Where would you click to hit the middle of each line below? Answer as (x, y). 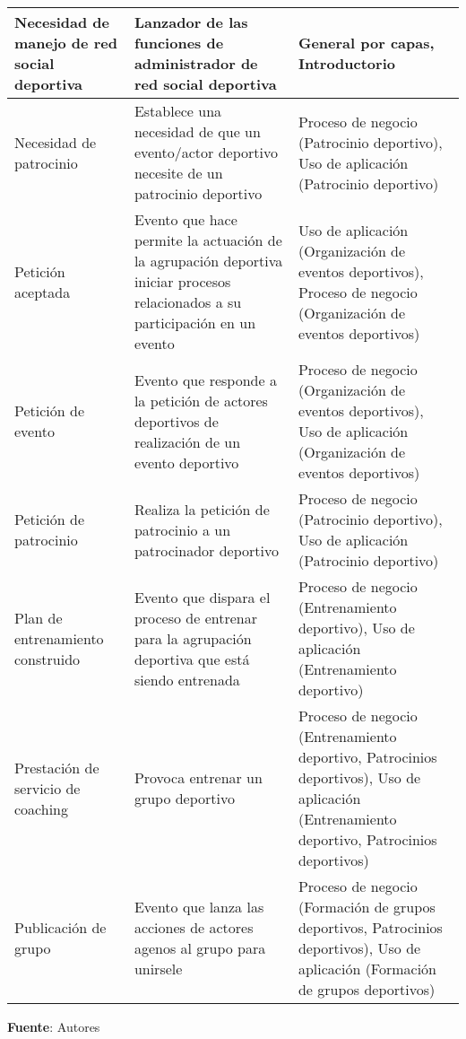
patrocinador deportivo (206, 550)
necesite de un (178, 173)
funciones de (179, 43)
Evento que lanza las (199, 907)
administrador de (196, 63)
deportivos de (176, 421)
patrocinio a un (182, 529)
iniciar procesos (182, 281)
